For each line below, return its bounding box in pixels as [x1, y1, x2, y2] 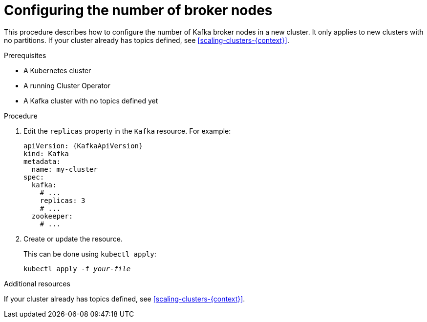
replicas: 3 [40, 196, 85, 204]
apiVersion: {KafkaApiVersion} [23, 141, 143, 150]
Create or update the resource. [23, 234, 123, 243]
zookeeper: [31, 212, 73, 220]
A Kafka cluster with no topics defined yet [23, 96, 158, 105]
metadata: [23, 157, 61, 165]
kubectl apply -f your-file [23, 264, 131, 273]
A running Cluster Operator [23, 81, 110, 90]
